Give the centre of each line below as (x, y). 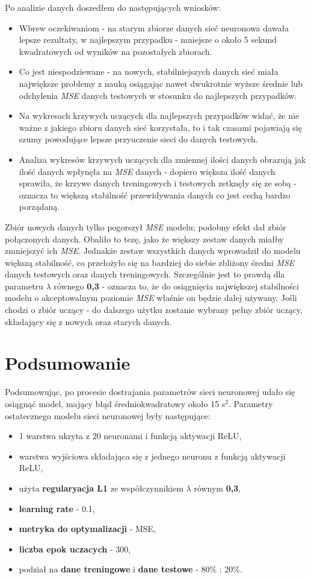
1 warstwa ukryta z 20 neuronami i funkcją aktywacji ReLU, (130, 436)
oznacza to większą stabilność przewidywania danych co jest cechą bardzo (155, 195)
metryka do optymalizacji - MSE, (88, 529)
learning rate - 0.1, (57, 508)
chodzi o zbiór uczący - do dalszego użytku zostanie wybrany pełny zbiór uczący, (154, 310)
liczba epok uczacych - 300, (75, 549)
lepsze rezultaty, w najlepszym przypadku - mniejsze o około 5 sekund (148, 40)
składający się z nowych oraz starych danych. (88, 321)
